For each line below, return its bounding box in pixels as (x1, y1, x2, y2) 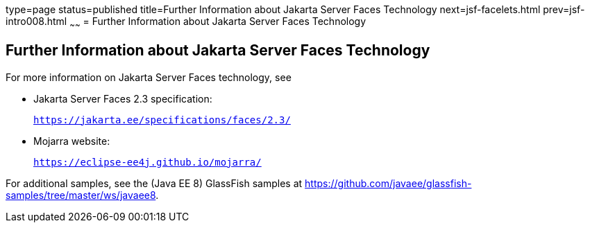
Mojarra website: (33, 134, 110, 147)
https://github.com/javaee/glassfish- (305, 177, 472, 189)
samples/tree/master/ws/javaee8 (6, 188, 156, 201)
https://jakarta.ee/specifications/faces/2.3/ (33, 114, 291, 125)
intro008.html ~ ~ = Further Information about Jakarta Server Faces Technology (6, 15, 366, 30)
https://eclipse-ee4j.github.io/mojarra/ (33, 156, 262, 168)
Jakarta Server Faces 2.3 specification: (33, 92, 212, 105)
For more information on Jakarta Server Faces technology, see (6, 71, 292, 83)
